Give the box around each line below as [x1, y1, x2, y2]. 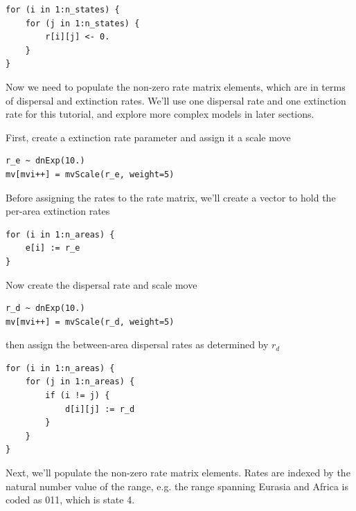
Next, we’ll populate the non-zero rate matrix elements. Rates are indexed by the [6, 465, 350, 480]
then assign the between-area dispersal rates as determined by [6, 337, 269, 352]
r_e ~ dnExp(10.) [6, 156, 85, 166]
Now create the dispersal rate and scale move [6, 277, 197, 292]
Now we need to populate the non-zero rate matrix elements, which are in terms [6, 79, 346, 93]
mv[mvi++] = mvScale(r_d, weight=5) [6, 316, 175, 327]
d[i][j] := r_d [64, 404, 135, 414]
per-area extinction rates [6, 204, 110, 218]
